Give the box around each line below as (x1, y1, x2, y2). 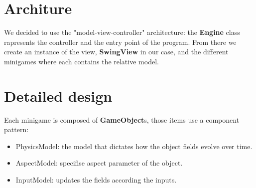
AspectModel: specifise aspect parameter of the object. (15, 158, 183, 168)
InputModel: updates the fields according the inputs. (15, 175, 177, 185)
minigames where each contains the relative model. (4, 56, 159, 66)
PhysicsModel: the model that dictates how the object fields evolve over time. (15, 141, 253, 151)
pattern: (4, 124, 29, 135)
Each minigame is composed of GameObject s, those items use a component (4, 114, 240, 125)
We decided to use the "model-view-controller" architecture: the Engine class (4, 27, 240, 37)
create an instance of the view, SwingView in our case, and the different (4, 46, 229, 57)
